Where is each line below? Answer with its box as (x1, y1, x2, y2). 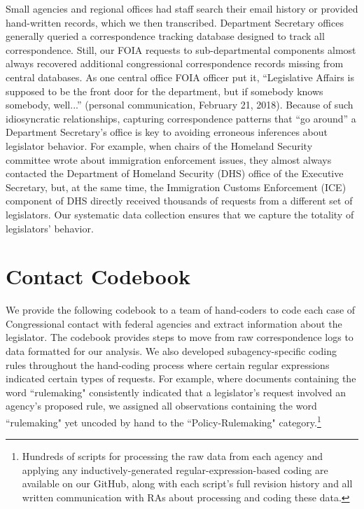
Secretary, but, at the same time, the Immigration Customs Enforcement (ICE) (6, 179, 346, 194)
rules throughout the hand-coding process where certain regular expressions (6, 357, 330, 372)
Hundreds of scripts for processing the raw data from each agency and (22, 449, 323, 463)
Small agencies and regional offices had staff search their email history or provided (6, 1, 358, 15)
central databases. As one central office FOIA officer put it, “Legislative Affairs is (6, 69, 354, 84)
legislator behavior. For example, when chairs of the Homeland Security (6, 138, 313, 153)
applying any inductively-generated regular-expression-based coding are (22, 462, 328, 477)
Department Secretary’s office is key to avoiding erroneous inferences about (6, 125, 328, 139)
